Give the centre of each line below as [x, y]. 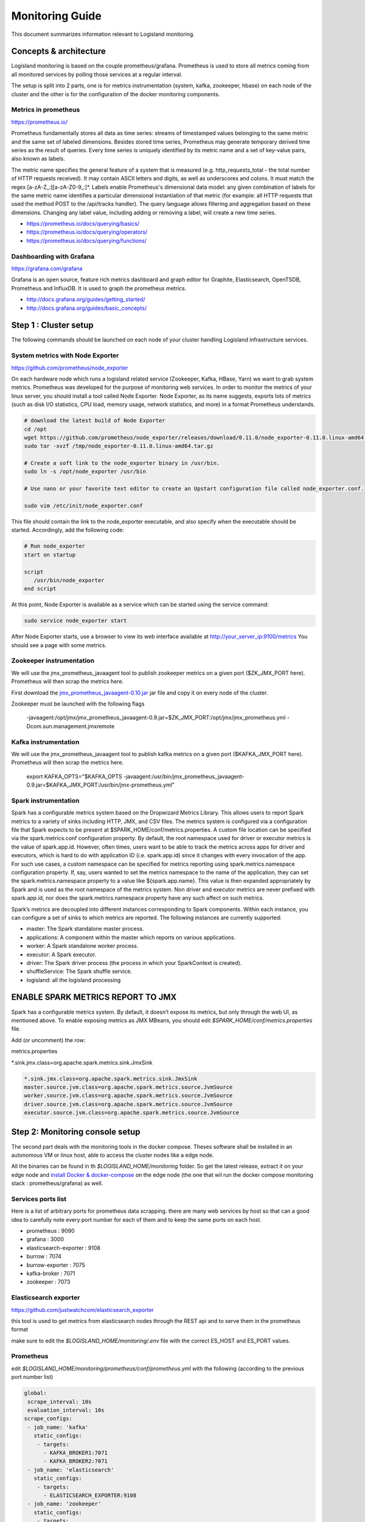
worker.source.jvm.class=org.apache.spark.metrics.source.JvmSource [128, 1096]
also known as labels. [38, 159]
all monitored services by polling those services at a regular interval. [97, 74]
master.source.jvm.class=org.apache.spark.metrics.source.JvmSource [128, 1087]
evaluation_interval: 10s [66, 1410]
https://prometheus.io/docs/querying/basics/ [83, 224]
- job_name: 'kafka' [58, 1427]
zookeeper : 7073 [48, 1282]
